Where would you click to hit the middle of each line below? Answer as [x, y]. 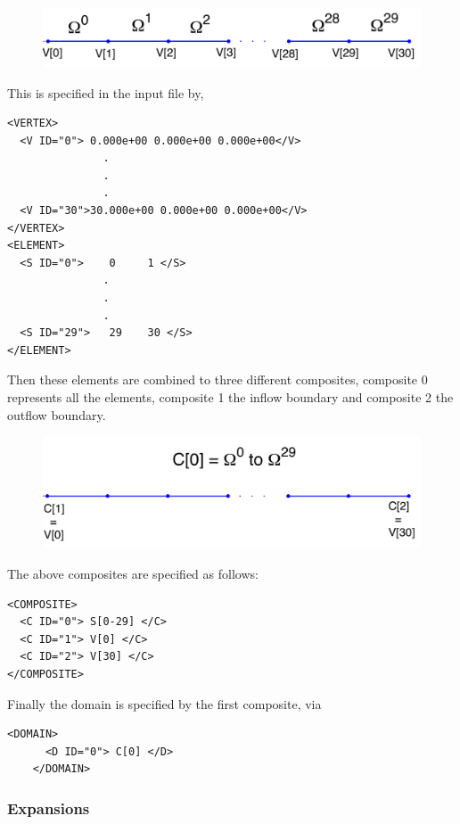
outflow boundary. [57, 414]
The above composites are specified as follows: [133, 574]
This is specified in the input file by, [106, 92]
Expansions [49, 808]
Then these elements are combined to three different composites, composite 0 [218, 379]
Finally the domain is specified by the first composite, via [164, 703]
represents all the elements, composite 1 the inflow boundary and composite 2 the [230, 397]
